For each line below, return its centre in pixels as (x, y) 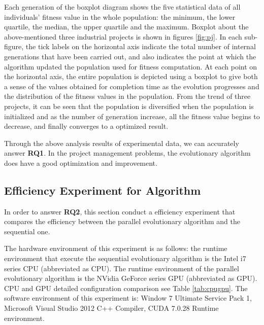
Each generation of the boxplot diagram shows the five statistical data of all (122, 7)
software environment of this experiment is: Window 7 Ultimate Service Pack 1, (128, 298)
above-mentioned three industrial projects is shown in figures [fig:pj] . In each (123, 36)
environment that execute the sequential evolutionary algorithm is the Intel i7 (125, 258)
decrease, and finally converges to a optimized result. (86, 126)
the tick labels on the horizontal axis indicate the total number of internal (141, 46)
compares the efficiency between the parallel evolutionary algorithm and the (122, 221)
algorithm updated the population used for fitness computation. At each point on (131, 66)
